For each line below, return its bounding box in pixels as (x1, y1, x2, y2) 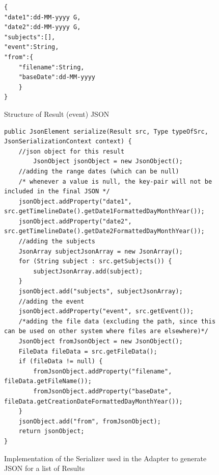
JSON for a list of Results (4, 463, 85, 473)
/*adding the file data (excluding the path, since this (18, 317, 216, 325)
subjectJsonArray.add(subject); (33, 267, 143, 275)
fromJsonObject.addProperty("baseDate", (33, 387, 172, 395)
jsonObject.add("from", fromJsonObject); (18, 417, 161, 425)
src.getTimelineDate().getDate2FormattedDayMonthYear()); (4, 228, 205, 235)
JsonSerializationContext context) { (4, 138, 132, 145)
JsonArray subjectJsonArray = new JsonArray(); (18, 247, 183, 255)
